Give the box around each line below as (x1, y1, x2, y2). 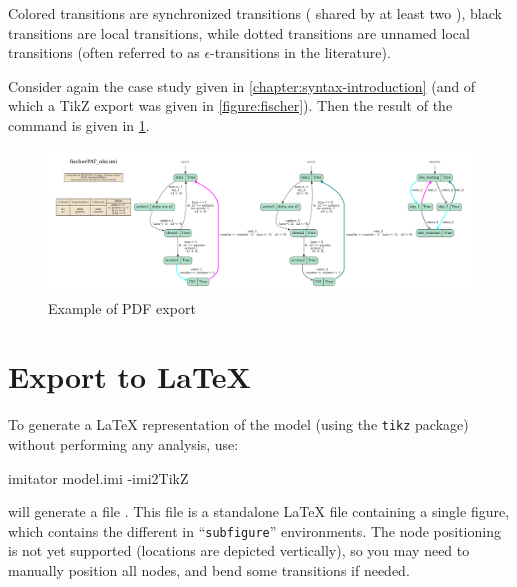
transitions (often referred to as (8, 42, 200, 63)
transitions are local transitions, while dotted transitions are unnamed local (8, 22, 470, 43)
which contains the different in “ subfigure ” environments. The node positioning (8, 520, 501, 541)
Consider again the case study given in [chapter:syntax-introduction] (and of (8, 75, 476, 96)
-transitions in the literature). (210, 42, 391, 63)
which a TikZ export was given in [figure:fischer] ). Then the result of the (8, 95, 453, 116)
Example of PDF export (48, 297, 196, 318)
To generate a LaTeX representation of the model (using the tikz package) (8, 414, 469, 435)
